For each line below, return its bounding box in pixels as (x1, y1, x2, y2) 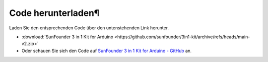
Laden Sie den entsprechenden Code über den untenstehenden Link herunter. (9, 25, 169, 31)
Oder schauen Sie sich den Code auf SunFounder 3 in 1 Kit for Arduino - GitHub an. (21, 48, 192, 54)
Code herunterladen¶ (9, 7, 100, 18)
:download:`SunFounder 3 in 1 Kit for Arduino (21, 34, 114, 40)
